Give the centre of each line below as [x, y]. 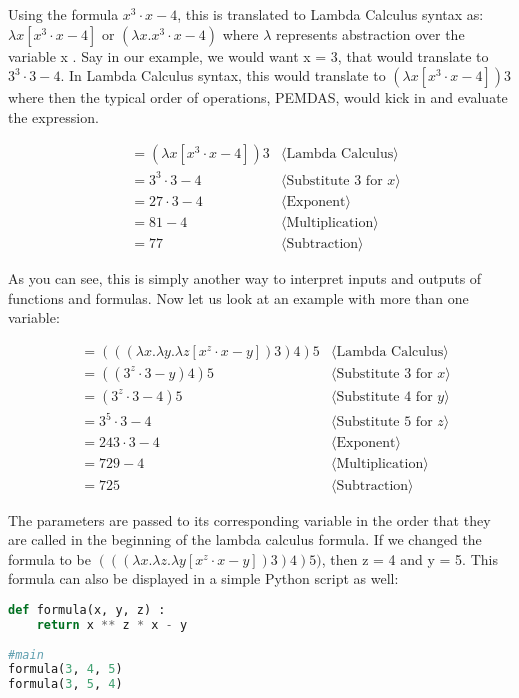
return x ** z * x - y [112, 624]
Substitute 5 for [384, 422]
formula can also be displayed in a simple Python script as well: [203, 578]
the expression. [53, 116]
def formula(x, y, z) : [87, 609]
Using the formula [63, 14]
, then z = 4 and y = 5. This [409, 558]
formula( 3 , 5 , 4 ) [65, 684]
